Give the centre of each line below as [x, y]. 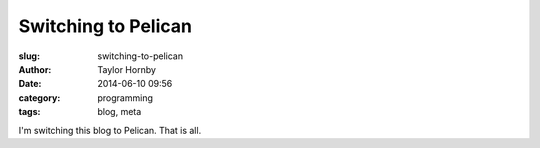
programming [125, 97]
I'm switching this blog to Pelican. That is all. [110, 130]
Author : [35, 69]
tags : [29, 112]
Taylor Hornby [127, 69]
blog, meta [119, 112]
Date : [30, 84]
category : [39, 97]
